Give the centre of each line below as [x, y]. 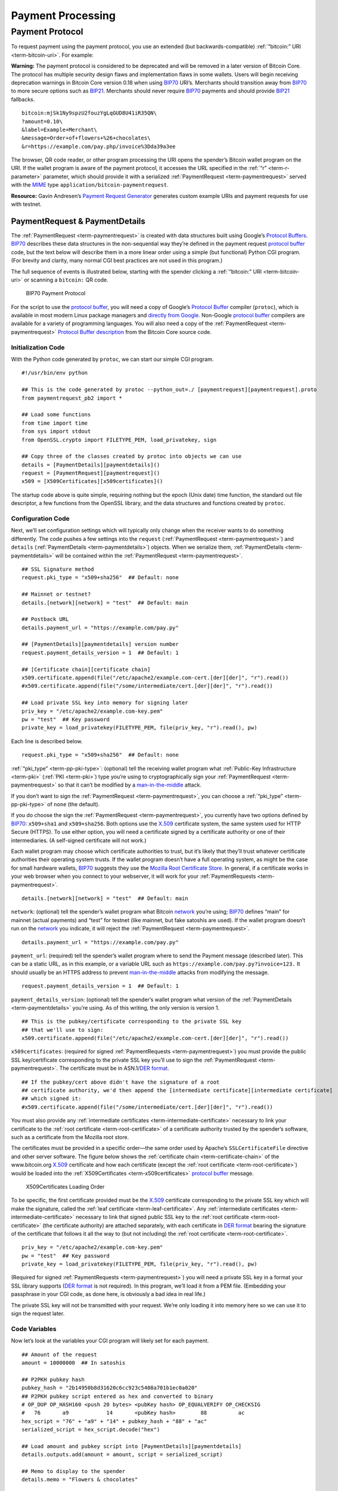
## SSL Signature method [58, 569]
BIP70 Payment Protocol [56, 293]
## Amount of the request [60, 1354]
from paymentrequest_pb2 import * [72, 398]
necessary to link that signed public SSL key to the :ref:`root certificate [162, 1217]
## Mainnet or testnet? [56, 594]
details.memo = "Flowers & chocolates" [80, 1480]
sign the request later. [38, 1314]
